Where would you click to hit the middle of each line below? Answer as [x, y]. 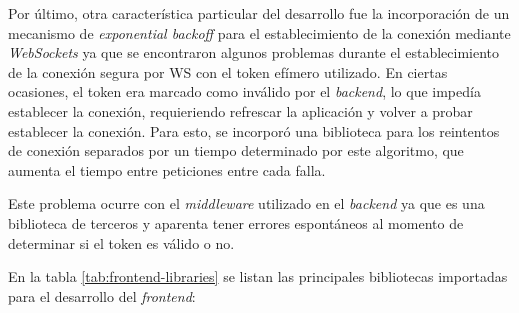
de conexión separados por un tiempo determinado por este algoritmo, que [236, 150]
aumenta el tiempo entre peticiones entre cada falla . [167, 169]
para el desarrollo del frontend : [102, 295]
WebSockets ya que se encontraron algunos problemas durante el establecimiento [254, 52]
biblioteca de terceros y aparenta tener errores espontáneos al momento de [236, 222]
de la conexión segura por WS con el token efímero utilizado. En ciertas [228, 71]
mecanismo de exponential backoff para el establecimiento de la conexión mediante [259, 32]
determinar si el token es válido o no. [121, 242]
